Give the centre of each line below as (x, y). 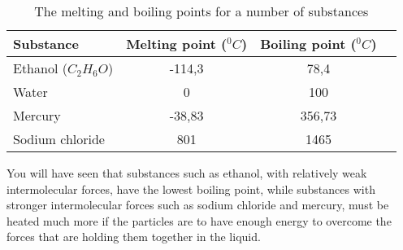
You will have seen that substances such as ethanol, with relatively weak (187, 173)
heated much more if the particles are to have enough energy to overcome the (199, 220)
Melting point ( (177, 44)
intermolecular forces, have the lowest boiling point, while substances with (191, 189)
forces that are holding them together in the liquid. (134, 237)
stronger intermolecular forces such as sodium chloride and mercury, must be (198, 205)
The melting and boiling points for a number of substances (201, 11)
